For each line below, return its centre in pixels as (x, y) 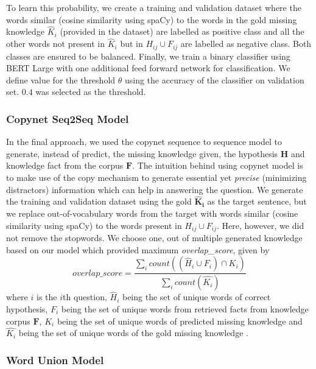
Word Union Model (55, 360)
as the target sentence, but (257, 201)
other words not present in (56, 44)
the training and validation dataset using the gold (99, 201)
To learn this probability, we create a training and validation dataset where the (154, 7)
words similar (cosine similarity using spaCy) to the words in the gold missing (152, 19)
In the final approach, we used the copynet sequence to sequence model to (144, 142)
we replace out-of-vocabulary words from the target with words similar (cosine (152, 213)
